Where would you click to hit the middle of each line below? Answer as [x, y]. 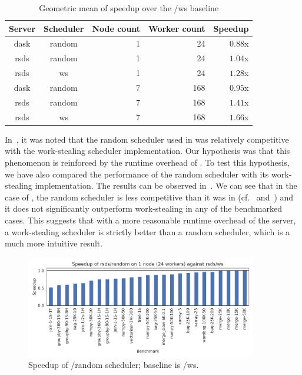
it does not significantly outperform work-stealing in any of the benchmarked [143, 208]
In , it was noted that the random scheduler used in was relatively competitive [147, 139]
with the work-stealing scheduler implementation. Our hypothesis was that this [147, 151]
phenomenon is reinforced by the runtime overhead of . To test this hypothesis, [147, 162]
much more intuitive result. [54, 243]
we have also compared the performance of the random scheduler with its [137, 174]
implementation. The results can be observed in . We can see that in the [166, 185]
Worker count [177, 28]
